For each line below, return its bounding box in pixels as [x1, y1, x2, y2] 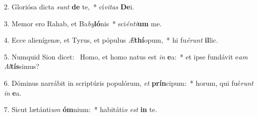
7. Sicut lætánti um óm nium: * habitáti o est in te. [4, 104, 157, 115]
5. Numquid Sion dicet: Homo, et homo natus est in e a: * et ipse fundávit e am [4, 51, 248, 61]
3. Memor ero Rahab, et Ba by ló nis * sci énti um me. [4, 18, 162, 28]
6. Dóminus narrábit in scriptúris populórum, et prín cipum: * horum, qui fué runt [4, 77, 254, 88]
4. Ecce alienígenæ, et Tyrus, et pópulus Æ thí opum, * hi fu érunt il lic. [4, 35, 218, 45]
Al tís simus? [4, 61, 40, 71]
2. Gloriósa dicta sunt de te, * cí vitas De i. [4, 1, 134, 11]
